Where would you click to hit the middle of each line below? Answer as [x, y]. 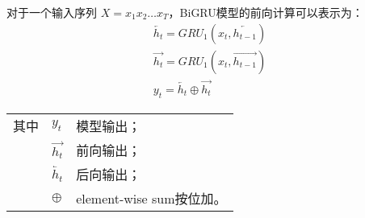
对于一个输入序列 [52, 12]
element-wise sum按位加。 [151, 198]
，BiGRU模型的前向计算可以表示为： [266, 12]
